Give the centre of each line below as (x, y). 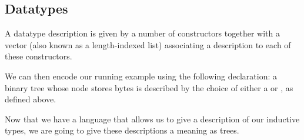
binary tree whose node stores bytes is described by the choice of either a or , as (149, 87)
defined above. (31, 99)
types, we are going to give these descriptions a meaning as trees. (122, 130)
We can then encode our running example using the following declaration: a (141, 76)
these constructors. (39, 56)
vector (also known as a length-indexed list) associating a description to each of (148, 44)
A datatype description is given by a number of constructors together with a (142, 33)
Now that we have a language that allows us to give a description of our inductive (152, 119)
